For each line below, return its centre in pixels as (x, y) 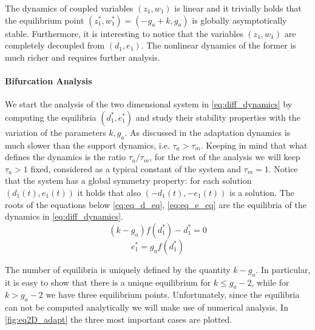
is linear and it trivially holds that (238, 8)
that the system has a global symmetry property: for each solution (128, 180)
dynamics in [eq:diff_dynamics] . (64, 216)
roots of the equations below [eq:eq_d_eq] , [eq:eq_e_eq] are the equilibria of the (156, 204)
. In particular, (283, 269)
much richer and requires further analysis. (83, 57)
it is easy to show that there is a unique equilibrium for (108, 282)
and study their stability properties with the (218, 117)
